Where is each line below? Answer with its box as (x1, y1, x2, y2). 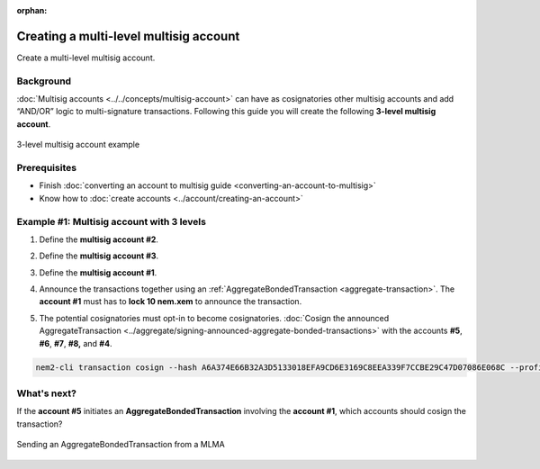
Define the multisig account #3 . (39, 250, 159, 261)
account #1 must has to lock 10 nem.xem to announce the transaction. (39, 296, 302, 307)
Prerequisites (16, 161, 76, 174)
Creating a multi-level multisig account (16, 28, 240, 44)
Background (16, 75, 72, 87)
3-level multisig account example (16, 140, 139, 150)
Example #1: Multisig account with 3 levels (16, 215, 207, 228)
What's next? (16, 387, 76, 400)
